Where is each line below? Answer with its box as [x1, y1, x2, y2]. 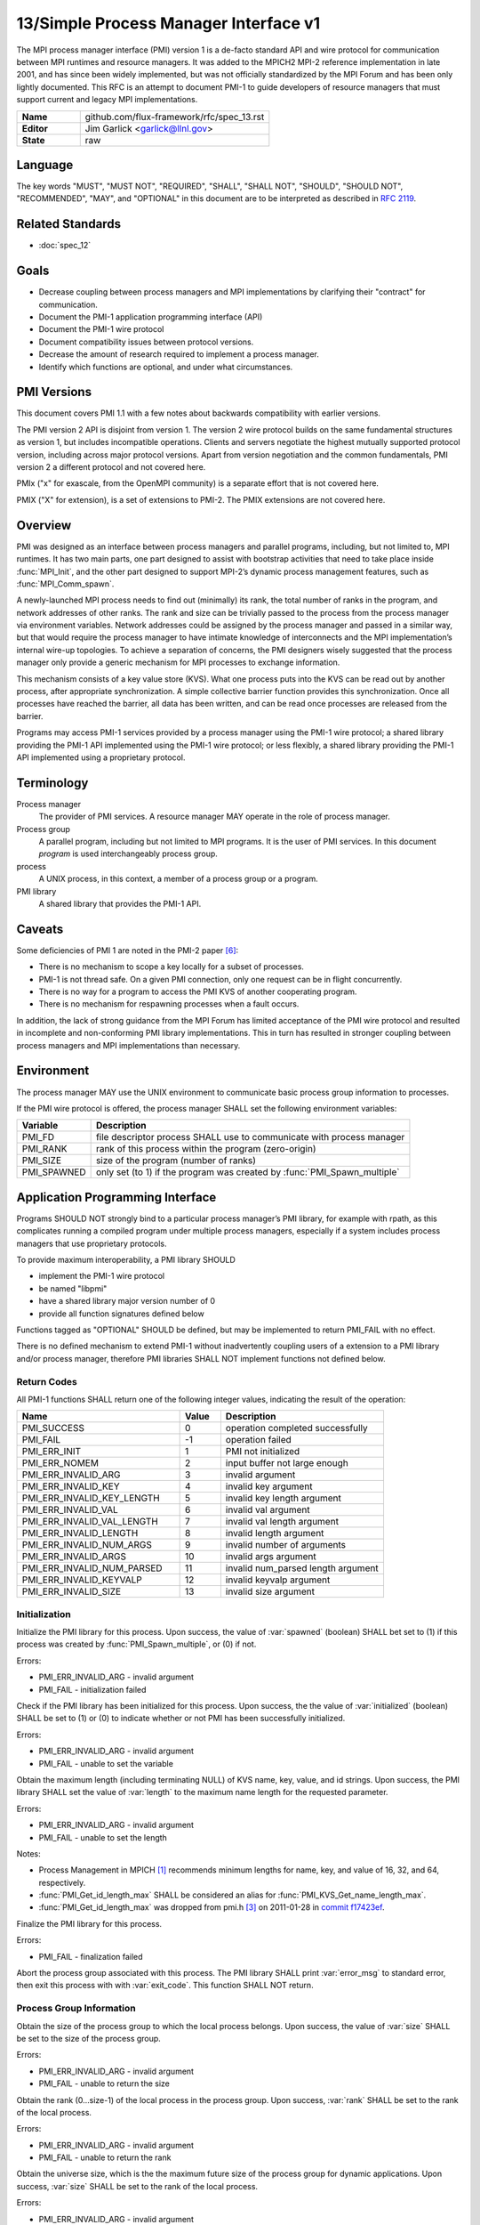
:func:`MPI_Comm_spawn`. [16, 578, 115, 589]
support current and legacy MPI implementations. [16, 94, 198, 105]
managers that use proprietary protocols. [16, 1238, 167, 1249]
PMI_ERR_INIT [21, 1445, 82, 1458]
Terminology [16, 775, 89, 790]
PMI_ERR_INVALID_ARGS [21, 1550, 127, 1563]
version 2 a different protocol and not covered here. [16, 462, 206, 473]
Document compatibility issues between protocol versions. [38, 336, 254, 347]
